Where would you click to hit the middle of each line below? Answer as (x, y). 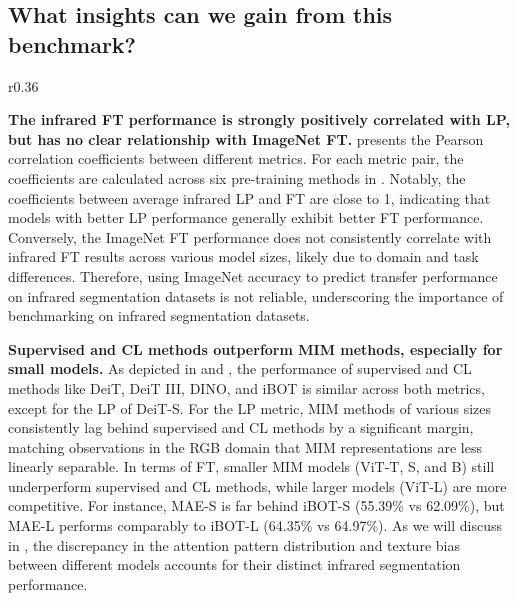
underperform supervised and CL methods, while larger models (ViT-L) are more (257, 485)
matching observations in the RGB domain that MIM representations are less (245, 446)
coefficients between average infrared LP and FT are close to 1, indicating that (249, 197)
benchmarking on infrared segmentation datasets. (159, 315)
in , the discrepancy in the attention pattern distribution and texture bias (234, 544)
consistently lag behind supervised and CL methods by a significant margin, (241, 427)
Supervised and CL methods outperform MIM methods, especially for (255, 348)
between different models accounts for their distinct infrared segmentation (234, 564)
